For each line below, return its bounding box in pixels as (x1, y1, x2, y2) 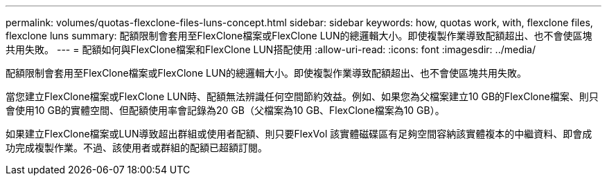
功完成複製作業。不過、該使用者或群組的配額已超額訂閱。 (6, 142, 267, 153)
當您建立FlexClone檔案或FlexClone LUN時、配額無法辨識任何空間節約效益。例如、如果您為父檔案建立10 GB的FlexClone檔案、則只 (6, 90, 599, 102)
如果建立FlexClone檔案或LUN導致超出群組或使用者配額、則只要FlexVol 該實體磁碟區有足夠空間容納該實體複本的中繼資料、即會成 (6, 128, 592, 140)
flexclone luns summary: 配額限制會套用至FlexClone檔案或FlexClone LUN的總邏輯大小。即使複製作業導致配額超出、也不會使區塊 (6, 30, 592, 41)
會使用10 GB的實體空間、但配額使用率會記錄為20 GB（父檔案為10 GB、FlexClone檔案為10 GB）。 (6, 104, 445, 116)
